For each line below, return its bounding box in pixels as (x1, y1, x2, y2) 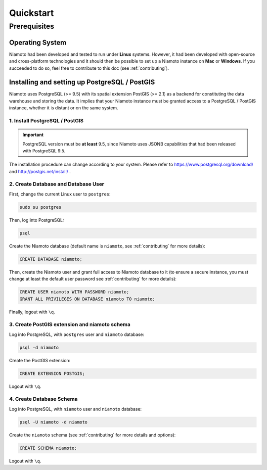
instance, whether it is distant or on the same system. (9, 105, 118, 111)
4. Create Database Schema (9, 396, 78, 403)
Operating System (9, 38, 67, 47)
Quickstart (9, 7, 54, 18)
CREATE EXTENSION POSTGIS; (19, 371, 85, 376)
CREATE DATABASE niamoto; (19, 256, 83, 262)
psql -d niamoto (19, 344, 59, 350)
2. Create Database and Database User (9, 181, 105, 188)
